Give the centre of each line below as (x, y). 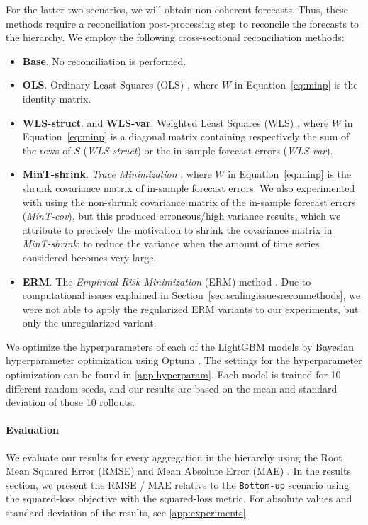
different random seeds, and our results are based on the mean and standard (172, 388)
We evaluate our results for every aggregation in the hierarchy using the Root (174, 457)
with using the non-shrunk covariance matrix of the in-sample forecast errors (189, 202)
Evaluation (32, 430)
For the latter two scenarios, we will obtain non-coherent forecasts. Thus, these (177, 9)
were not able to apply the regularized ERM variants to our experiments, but (190, 309)
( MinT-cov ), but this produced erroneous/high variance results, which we (182, 216)
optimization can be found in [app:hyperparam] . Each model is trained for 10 (173, 374)
